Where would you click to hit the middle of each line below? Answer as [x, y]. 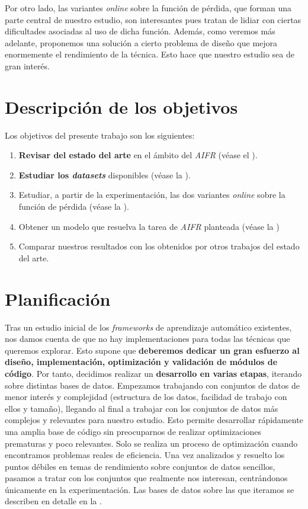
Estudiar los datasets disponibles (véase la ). [105, 175]
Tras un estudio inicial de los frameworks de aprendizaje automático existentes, [148, 327]
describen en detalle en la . [53, 501]
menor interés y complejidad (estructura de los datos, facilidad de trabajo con [146, 397]
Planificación [58, 298]
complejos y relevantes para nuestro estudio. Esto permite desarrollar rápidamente [154, 420]
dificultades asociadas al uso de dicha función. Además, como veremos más [140, 31]
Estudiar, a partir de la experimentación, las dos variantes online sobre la [152, 195]
